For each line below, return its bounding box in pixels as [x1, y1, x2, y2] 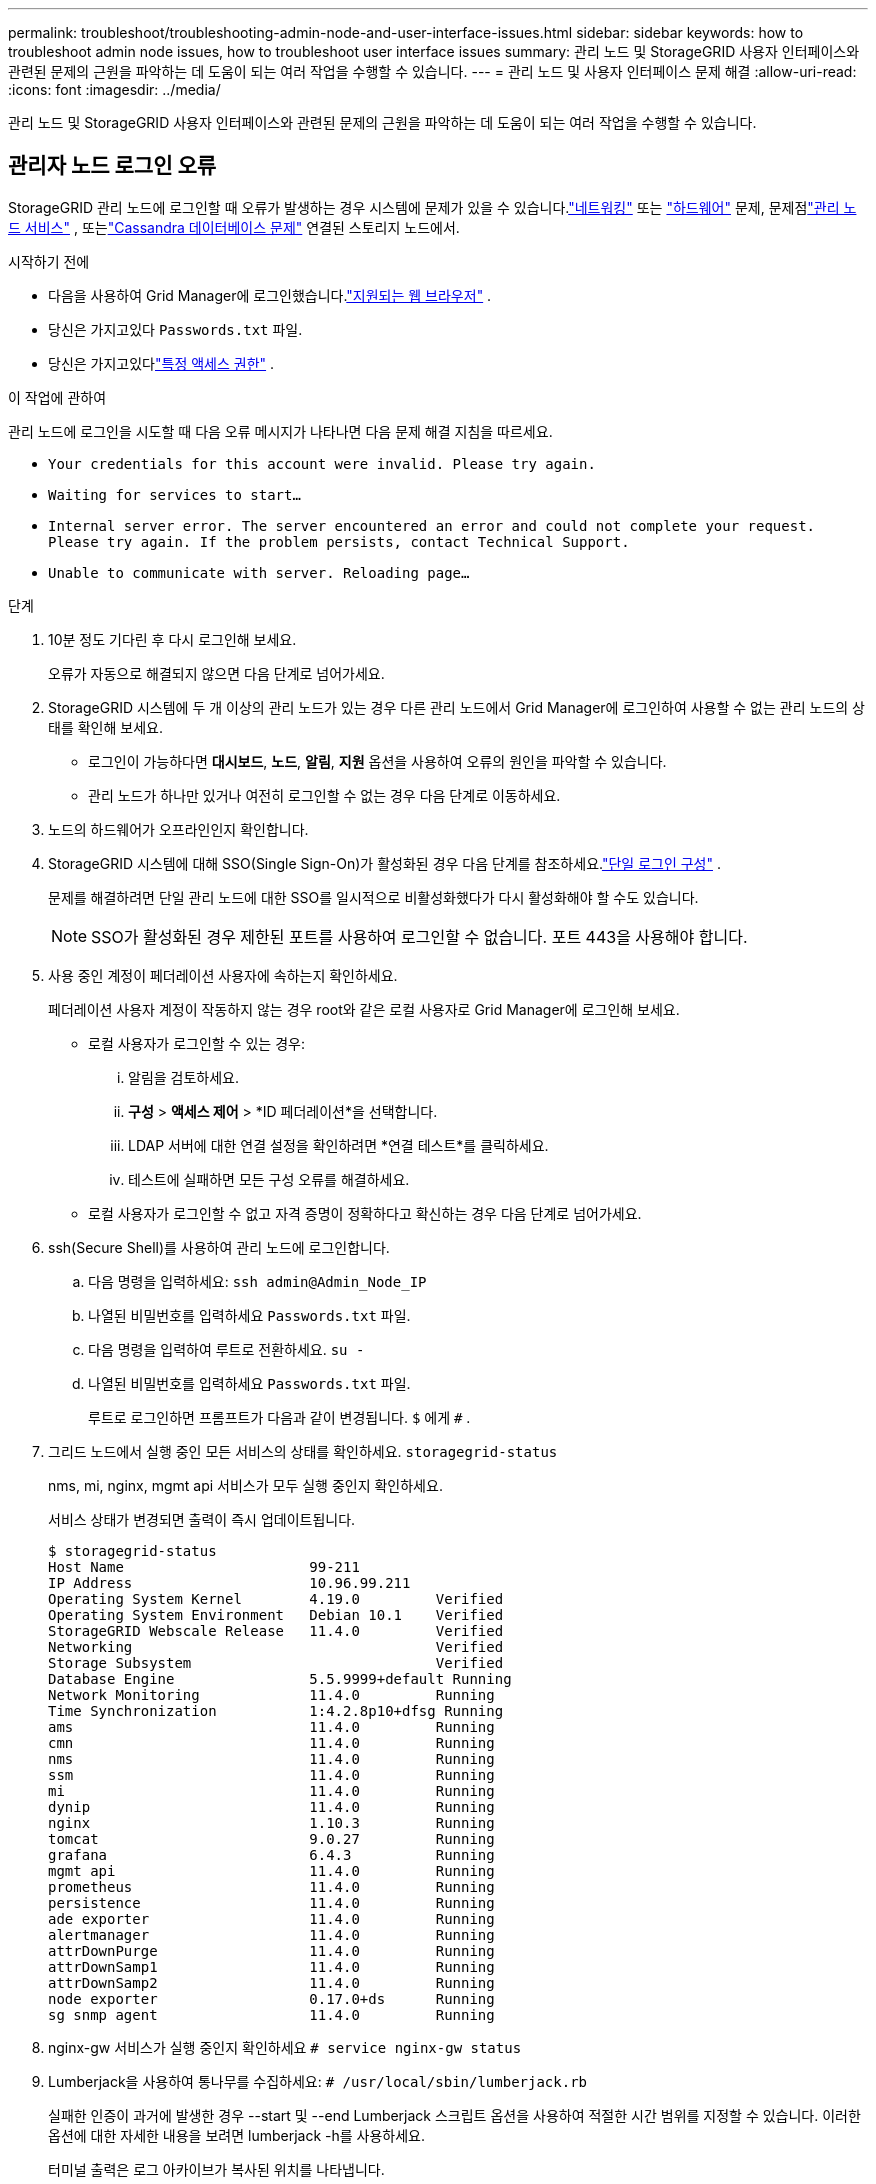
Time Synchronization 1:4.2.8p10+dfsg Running [48, 1702, 504, 1719]
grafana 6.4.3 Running [48, 1846, 495, 1863]
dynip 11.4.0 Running [48, 1798, 495, 1815]
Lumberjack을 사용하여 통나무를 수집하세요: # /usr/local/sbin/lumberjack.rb [48, 2072, 588, 2090]
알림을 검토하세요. [128, 1068, 240, 1086]
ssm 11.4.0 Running [48, 1766, 495, 1783]
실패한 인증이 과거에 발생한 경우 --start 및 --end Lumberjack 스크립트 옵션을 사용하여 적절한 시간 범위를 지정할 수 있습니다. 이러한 [48, 2106, 861, 2124]
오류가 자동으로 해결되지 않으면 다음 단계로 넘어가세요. [48, 664, 385, 682]
